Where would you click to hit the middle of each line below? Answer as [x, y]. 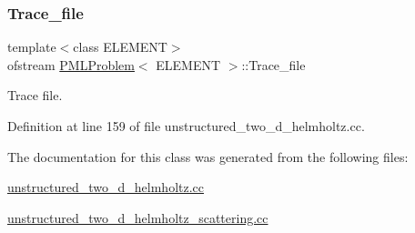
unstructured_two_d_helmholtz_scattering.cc [138, 217]
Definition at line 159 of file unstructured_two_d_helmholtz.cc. [186, 126]
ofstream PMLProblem [71, 64]
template [32, 47]
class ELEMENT [120, 47]
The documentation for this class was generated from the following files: [208, 156]
